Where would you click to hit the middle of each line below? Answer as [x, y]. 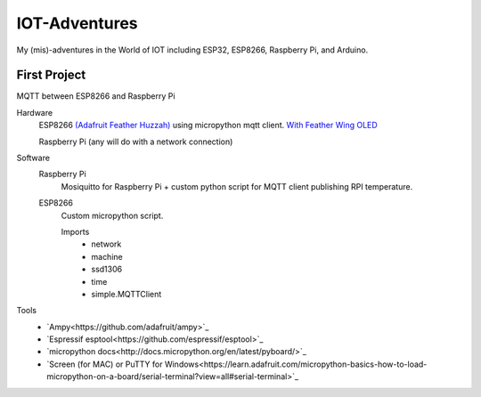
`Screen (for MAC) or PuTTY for [105, 364]
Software [33, 158]
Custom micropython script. [112, 215]
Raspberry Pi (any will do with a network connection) [136, 142]
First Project [51, 75]
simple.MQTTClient [126, 294]
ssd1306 [107, 269]
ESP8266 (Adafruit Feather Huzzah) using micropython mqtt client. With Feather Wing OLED [208, 126]
